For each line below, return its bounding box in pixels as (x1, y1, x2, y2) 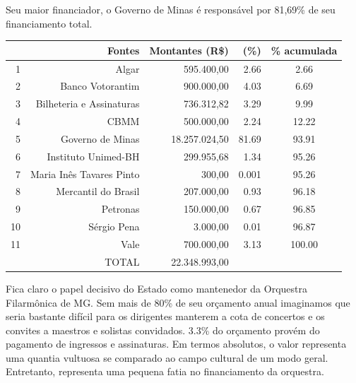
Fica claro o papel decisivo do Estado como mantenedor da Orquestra (6, 281, 307, 295)
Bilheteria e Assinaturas (35, 96, 140, 111)
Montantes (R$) (149, 42, 229, 57)
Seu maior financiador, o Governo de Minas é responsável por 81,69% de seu (6, 2, 336, 16)
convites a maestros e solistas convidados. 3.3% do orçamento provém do (6, 322, 320, 337)
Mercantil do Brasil (56, 184, 140, 199)
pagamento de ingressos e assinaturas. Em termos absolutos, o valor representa (6, 336, 347, 351)
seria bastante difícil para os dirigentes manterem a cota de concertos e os (6, 309, 325, 324)
